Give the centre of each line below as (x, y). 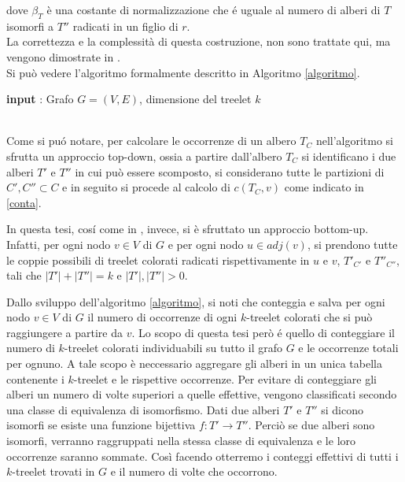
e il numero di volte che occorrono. (194, 471)
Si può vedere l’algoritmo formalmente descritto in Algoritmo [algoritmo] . (183, 72)
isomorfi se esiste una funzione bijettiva (101, 425)
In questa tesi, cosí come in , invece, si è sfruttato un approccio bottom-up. (188, 229)
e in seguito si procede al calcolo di (146, 187)
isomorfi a (30, 26)
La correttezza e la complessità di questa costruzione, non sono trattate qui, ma (199, 41)
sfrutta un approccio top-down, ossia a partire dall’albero (144, 156)
